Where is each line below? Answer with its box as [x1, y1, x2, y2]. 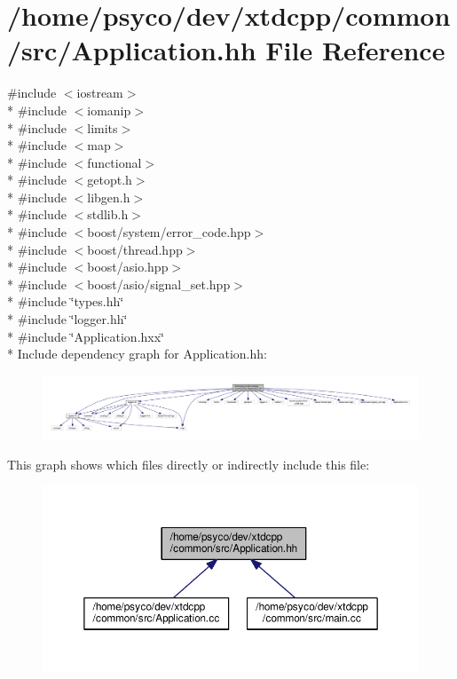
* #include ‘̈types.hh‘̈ [7, 292, 124, 311]
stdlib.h [87, 205, 129, 224]
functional [87, 153, 142, 171]
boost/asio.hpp [87, 257, 169, 276]
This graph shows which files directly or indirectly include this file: [7, 454, 370, 473]
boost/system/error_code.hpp [87, 223, 251, 241]
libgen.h [87, 187, 130, 206]
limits [87, 118, 118, 137]
